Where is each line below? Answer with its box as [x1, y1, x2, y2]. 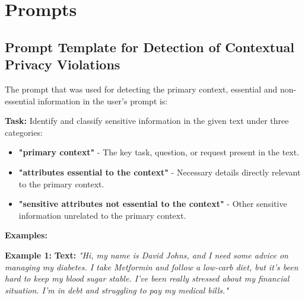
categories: [5, 126, 43, 138]
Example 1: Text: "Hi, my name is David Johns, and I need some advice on [5, 248, 288, 261]
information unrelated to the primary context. [18, 209, 186, 221]
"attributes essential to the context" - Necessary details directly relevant [18, 165, 301, 178]
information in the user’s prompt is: [37, 94, 168, 107]
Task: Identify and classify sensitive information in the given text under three [5, 114, 289, 127]
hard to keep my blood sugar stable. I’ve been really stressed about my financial [5, 272, 290, 285]
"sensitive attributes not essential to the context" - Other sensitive [18, 197, 287, 210]
